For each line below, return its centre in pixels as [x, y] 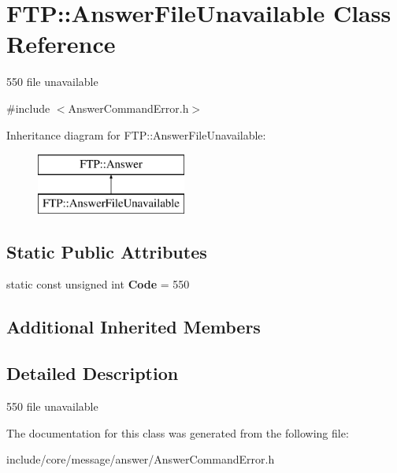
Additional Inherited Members [134, 327]
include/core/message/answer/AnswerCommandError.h [141, 459]
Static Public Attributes [107, 251]
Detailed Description [93, 373]
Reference [61, 44]
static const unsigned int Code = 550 [98, 284]
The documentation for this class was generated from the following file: [178, 432]
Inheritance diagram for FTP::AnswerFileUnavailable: [136, 134]
